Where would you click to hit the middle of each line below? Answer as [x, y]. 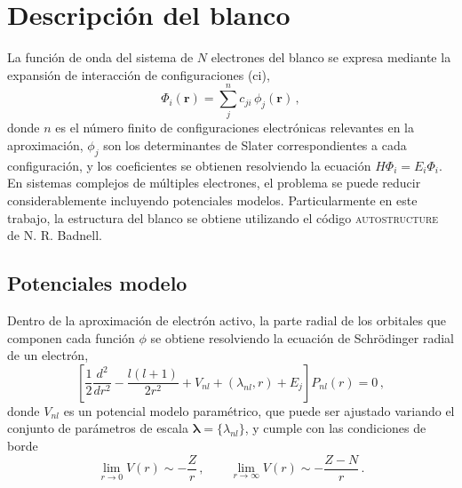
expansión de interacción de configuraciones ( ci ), [139, 74]
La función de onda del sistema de [100, 57]
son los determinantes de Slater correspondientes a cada [255, 145]
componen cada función [71, 337]
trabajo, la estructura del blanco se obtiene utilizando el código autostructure [223, 217]
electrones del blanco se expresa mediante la [331, 57]
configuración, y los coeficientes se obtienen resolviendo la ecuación [189, 165]
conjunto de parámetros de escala [98, 428]
